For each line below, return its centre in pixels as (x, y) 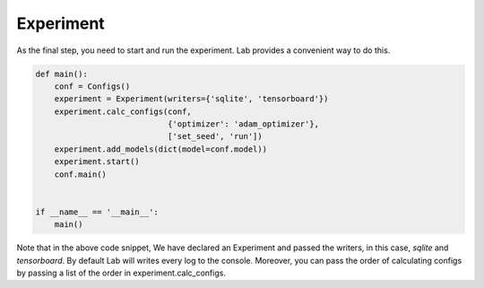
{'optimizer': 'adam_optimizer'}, (243, 124)
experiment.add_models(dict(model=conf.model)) (161, 149)
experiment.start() (97, 162)
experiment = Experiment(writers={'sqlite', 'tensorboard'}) (191, 99)
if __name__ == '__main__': (97, 212)
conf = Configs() (92, 86)
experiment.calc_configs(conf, (123, 111)
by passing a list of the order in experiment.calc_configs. (121, 273)
